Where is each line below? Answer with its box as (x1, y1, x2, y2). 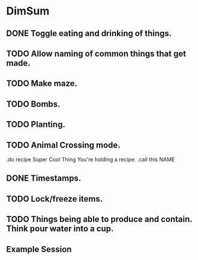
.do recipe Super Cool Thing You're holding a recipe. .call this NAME (6, 155, 175, 163)
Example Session (6, 244, 72, 254)
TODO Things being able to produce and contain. (6, 214, 193, 224)
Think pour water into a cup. (6, 224, 114, 234)
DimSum (6, 4, 50, 18)
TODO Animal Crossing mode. (6, 140, 121, 150)
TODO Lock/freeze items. (6, 194, 103, 204)
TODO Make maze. (6, 78, 78, 88)
